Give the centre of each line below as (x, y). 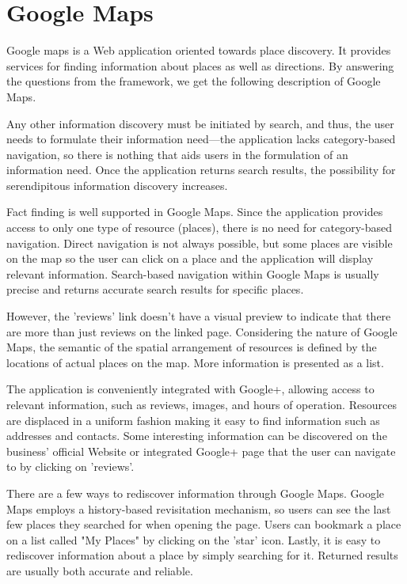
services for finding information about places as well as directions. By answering (200, 65)
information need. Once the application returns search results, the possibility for (201, 170)
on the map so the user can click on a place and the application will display (190, 258)
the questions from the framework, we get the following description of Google (194, 81)
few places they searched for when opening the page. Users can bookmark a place (204, 524)
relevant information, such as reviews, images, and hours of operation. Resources (202, 404)
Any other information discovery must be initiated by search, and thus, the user (200, 123)
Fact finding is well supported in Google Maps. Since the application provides (195, 212)
